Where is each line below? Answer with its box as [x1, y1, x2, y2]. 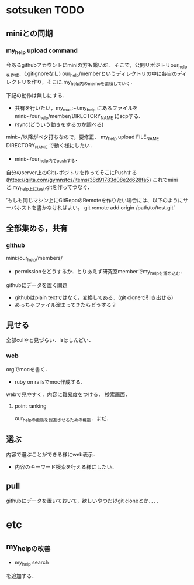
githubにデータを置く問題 [6, 281, 68, 288]
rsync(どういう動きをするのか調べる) [14, 121, 104, 128]
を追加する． [6, 573, 37, 580]
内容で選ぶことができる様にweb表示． [6, 451, 98, 458]
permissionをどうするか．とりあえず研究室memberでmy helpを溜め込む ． [14, 268, 186, 276]
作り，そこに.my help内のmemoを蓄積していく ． [31, 78, 136, 87]
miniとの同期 [6, 28, 53, 38]
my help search [14, 559, 49, 567]
